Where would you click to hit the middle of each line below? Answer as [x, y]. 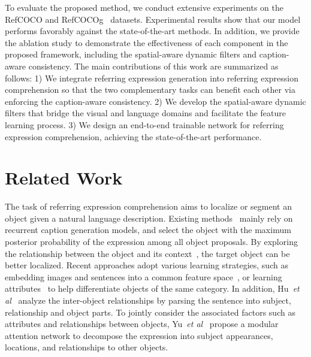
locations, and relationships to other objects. [87, 347]
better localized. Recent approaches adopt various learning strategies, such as [147, 265]
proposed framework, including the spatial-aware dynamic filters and [131, 54]
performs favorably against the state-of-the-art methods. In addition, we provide [152, 31]
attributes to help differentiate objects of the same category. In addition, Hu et [152, 288]
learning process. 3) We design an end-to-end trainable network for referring [144, 124]
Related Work [64, 178]
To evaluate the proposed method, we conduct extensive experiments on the [144, 7]
